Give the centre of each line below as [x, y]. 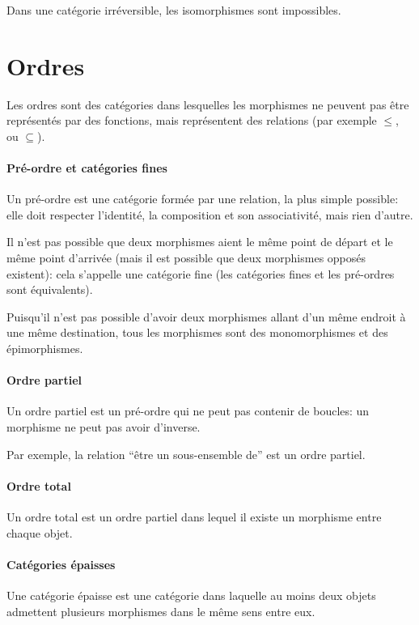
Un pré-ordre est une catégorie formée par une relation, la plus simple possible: [203, 199]
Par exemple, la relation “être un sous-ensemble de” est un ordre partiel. [186, 454]
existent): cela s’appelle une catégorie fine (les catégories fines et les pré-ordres [201, 273]
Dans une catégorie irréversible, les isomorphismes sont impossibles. [174, 10]
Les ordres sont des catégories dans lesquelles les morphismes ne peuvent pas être [208, 104]
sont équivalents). [50, 289]
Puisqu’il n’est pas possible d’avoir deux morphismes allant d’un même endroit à [206, 316]
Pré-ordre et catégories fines [87, 168]
